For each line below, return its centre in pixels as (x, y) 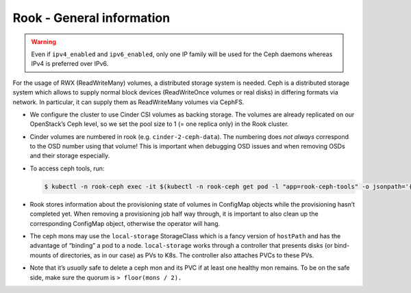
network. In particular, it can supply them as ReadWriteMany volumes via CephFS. (128, 102)
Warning (43, 42)
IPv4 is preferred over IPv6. (70, 64)
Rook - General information (91, 18)
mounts (40, 255)
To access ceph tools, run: (67, 168)
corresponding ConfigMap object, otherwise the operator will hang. (125, 223)
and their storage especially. (70, 156)
